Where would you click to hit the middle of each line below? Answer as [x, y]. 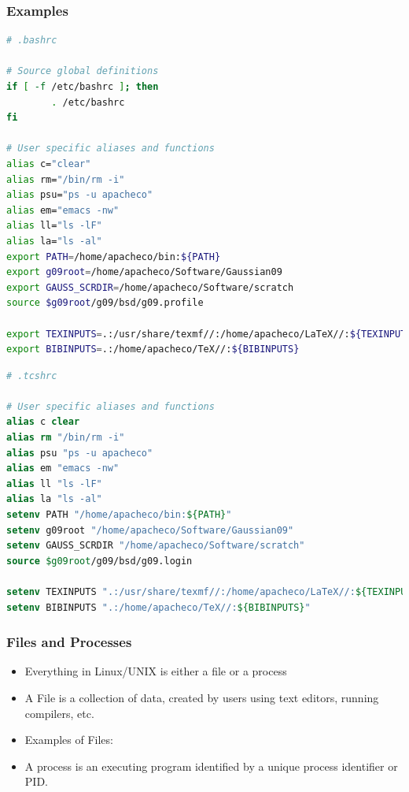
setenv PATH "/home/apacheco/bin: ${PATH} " [119, 515]
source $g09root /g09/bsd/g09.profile [105, 303]
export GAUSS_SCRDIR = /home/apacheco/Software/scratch [150, 287]
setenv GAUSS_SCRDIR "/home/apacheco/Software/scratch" [156, 546]
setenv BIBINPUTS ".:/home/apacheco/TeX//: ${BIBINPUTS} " [158, 607]
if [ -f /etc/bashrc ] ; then [83, 87]
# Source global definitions [83, 71]
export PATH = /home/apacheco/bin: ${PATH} [114, 257]
